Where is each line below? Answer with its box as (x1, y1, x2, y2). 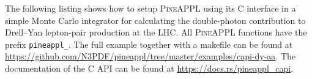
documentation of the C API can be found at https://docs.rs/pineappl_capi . (5, 62, 294, 75)
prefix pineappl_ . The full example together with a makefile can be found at (5, 37, 293, 50)
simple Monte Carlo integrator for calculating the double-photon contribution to (5, 13, 306, 26)
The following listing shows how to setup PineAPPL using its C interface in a (5, 2, 296, 14)
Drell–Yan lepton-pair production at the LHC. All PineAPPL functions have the (5, 26, 307, 39)
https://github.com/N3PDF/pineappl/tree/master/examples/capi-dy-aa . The (5, 50, 295, 62)
